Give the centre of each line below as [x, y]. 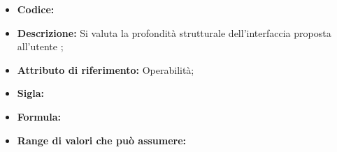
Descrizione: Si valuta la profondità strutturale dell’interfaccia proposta [174, 32]
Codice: [36, 9]
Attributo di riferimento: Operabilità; [106, 69]
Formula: [39, 116]
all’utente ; [40, 46]
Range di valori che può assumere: [102, 140]
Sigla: [31, 93]
